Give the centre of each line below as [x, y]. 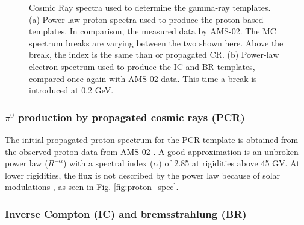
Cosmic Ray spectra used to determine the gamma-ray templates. [150, 7]
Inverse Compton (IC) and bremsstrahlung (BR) [126, 213]
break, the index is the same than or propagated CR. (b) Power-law [154, 55]
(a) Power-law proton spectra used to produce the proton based [146, 19]
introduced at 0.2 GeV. [71, 90]
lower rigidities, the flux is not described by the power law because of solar [143, 175]
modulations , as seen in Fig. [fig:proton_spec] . [92, 187]
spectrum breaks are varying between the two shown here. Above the [156, 43]
